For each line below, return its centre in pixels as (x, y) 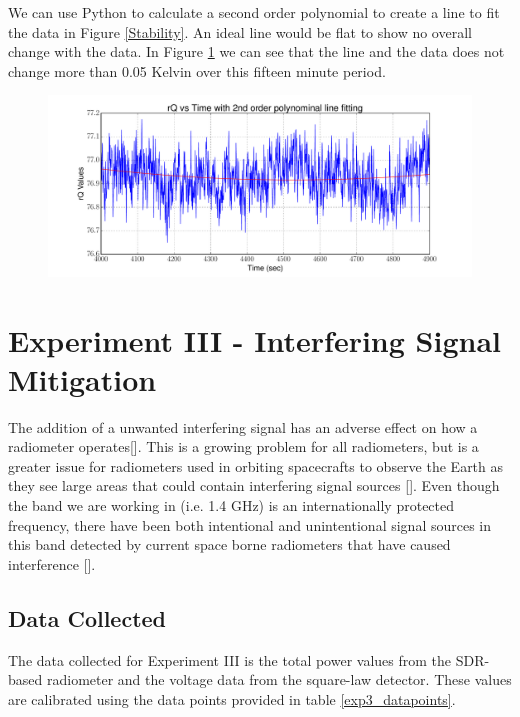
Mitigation (82, 378)
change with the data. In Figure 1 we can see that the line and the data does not (256, 51)
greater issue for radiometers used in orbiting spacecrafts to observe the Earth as (256, 465)
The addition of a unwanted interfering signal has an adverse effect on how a (243, 426)
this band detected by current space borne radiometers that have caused (229, 544)
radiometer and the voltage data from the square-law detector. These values (279, 679)
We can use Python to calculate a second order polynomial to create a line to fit (254, 12)
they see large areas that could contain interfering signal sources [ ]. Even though (254, 485)
